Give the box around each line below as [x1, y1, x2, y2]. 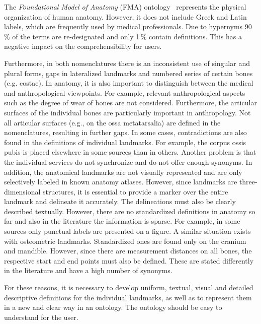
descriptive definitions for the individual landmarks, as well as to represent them [4, 292, 252, 302]
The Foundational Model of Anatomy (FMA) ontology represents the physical [4, 2, 246, 12]
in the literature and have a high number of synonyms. [4, 265, 172, 276]
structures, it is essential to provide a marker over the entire [43, 186, 228, 197]
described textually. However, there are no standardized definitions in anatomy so [4, 206, 255, 216]
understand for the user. [4, 311, 78, 322]
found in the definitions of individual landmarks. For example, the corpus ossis [4, 137, 246, 147]
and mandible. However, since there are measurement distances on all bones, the [4, 245, 252, 256]
